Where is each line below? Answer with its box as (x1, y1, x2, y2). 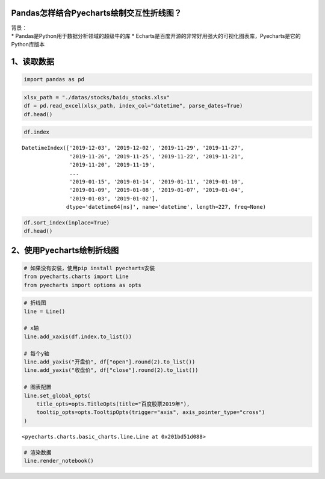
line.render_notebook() (23, 457, 94, 465)
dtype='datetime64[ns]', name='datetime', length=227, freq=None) (66, 203, 267, 210)
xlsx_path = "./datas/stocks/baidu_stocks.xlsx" (23, 94, 170, 100)
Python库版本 (11, 41, 45, 48)
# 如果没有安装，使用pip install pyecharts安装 (23, 265, 155, 271)
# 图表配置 (23, 384, 52, 391)
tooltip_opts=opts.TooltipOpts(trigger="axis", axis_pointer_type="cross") (36, 409, 265, 416)
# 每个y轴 (23, 350, 49, 357)
